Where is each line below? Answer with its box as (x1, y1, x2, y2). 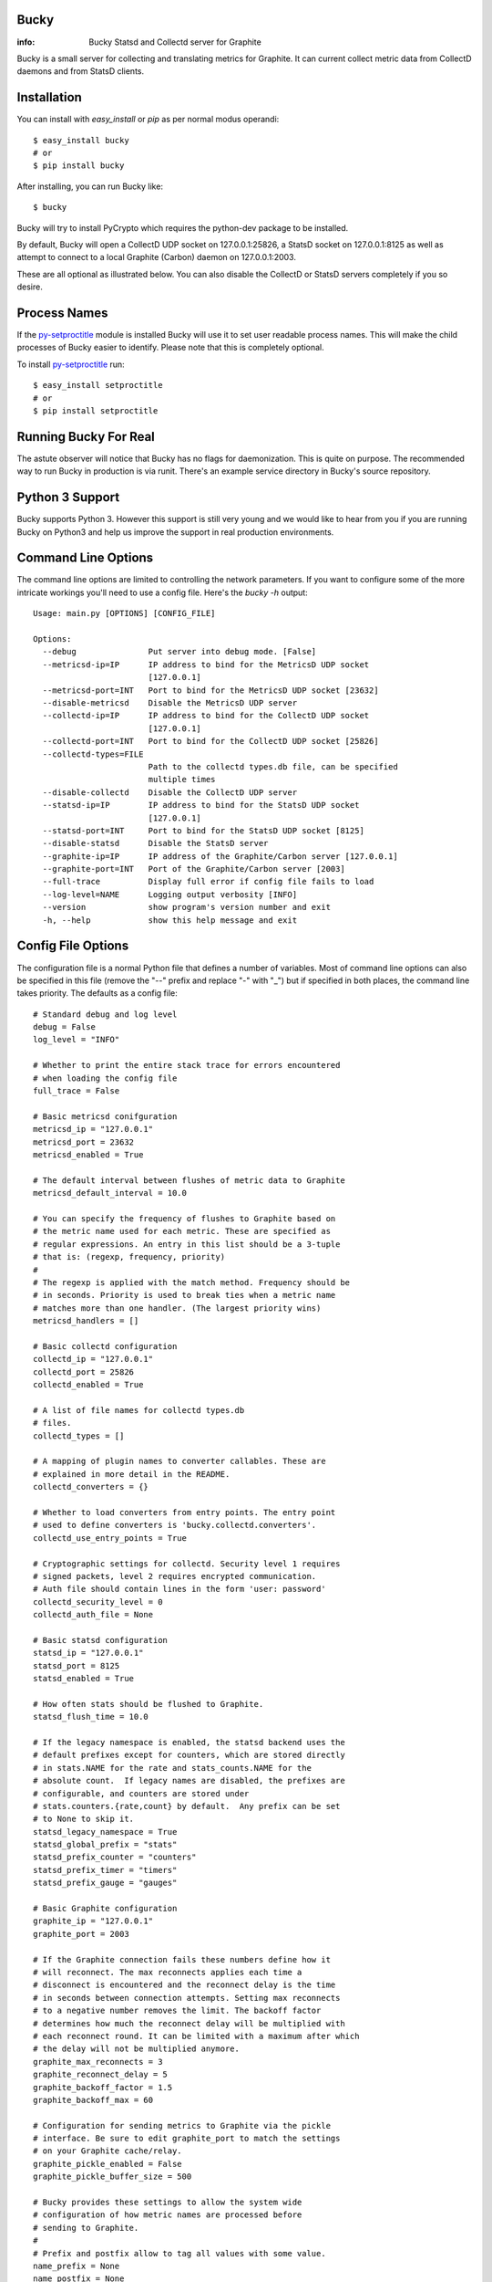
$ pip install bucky (33, 161, 125, 171)
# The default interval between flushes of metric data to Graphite (33, 1175, 345, 1186)
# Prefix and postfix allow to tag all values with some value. (33, 2248, 327, 2258)
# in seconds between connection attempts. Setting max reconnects (33, 1993, 341, 2003)
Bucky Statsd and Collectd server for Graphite (88, 37, 261, 47)
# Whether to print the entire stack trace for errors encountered (33, 1060, 341, 1071)
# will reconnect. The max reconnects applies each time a (33, 1967, 302, 1977)
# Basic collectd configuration (33, 1341, 178, 1351)
